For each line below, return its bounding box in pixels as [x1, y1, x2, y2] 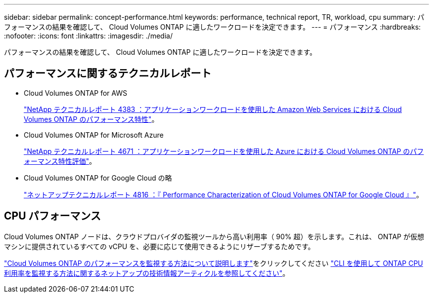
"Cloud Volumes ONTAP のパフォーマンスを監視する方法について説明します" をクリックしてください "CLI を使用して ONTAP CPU [4, 259, 423, 267]
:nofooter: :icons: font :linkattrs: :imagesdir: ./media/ [4, 32, 173, 40]
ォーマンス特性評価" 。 [24, 156, 96, 165]
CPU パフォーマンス [4, 210, 101, 223]
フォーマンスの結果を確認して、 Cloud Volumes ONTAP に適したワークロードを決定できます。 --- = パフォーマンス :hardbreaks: [4, 23, 421, 31]
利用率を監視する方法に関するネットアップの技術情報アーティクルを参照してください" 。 [4, 268, 290, 277]
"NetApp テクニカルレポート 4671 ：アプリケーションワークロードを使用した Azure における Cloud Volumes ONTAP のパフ [24, 147, 424, 155]
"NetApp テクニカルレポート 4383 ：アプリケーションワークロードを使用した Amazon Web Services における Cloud [24, 105, 402, 113]
